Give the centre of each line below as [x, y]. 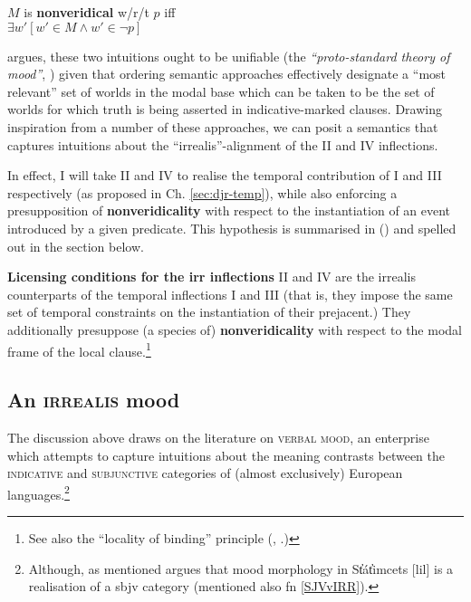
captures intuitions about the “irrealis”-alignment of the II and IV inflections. [223, 144]
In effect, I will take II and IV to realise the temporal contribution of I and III [225, 175]
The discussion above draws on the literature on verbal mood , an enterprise [218, 437]
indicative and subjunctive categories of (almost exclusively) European [205, 473]
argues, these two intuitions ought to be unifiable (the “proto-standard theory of [229, 56]
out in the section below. [76, 246]
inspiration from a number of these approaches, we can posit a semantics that [223, 126]
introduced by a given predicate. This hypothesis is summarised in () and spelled [232, 228]
